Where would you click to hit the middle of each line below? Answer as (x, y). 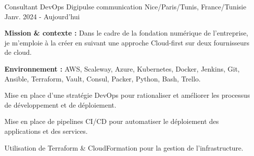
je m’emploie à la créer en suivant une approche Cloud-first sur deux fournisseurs (127, 42)
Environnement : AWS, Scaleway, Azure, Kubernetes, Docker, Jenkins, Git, (122, 68)
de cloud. (18, 52)
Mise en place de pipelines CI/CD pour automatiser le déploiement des (112, 121)
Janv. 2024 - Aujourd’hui (42, 16)
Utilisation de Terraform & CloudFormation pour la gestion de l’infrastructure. (124, 147)
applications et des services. (46, 131)
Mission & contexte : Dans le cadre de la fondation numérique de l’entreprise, (127, 33)
